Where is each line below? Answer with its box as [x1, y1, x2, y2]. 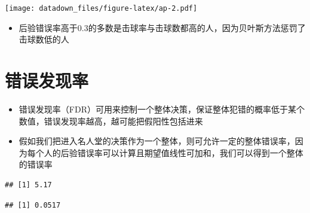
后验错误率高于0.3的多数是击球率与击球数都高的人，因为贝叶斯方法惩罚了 [19, 21, 306, 34]
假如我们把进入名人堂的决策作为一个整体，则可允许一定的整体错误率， [19, 135, 295, 147]
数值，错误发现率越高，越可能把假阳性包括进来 [19, 114, 203, 127]
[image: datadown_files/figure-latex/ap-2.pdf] [5, 4, 198, 13]
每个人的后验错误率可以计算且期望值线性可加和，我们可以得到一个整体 [27, 146, 303, 159]
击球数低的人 [19, 33, 69, 45]
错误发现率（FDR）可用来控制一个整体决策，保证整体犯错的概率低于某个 [19, 102, 305, 115]
